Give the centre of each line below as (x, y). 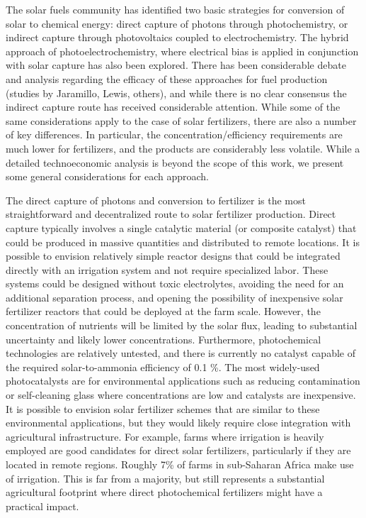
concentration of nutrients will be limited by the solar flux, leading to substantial (182, 325)
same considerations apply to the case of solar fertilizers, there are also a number (181, 120)
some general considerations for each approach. (107, 176)
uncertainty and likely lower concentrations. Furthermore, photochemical (164, 339)
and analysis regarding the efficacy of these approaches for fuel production (167, 78)
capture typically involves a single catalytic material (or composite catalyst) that (181, 227)
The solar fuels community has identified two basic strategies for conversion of (175, 9)
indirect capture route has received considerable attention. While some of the (173, 107)
